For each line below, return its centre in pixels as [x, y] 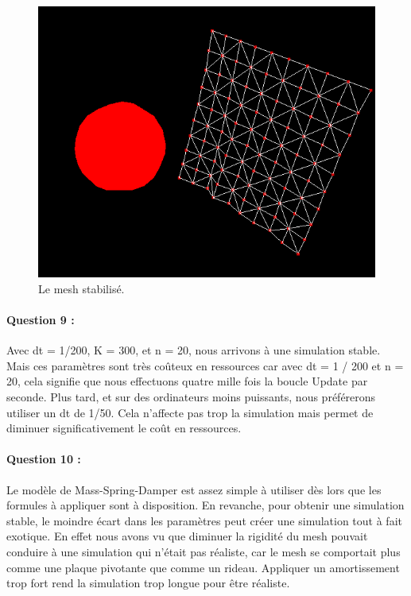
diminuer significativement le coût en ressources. [124, 428]
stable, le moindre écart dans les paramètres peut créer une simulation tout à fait [204, 520]
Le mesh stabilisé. [81, 288]
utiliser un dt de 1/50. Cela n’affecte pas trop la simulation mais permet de [190, 412]
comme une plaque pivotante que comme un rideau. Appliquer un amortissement [203, 567]
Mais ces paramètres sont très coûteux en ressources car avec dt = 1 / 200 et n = [205, 365]
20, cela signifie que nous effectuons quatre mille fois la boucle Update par [187, 381]
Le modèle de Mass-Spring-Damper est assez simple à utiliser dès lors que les [194, 489]
